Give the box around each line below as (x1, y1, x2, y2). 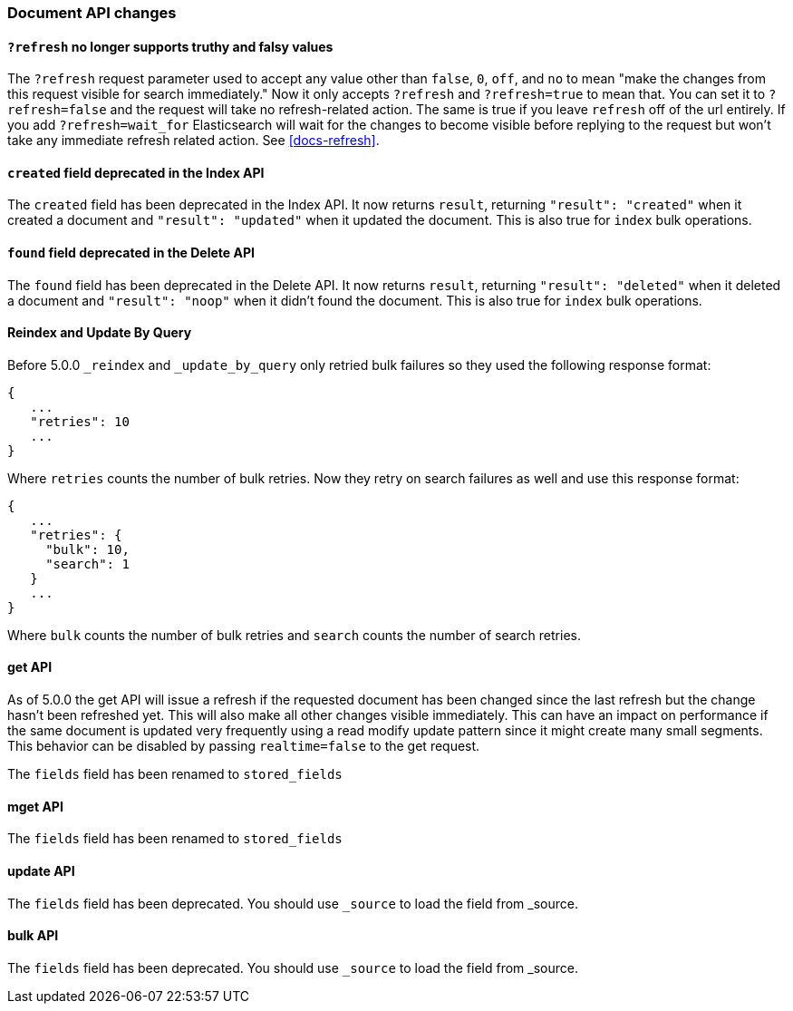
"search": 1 (45, 556, 130, 571)
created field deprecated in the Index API (7, 164, 265, 180)
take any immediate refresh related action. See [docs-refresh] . (7, 132, 380, 149)
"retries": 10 (30, 413, 130, 429)
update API (7, 862, 75, 879)
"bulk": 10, (45, 541, 130, 557)
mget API (7, 798, 63, 814)
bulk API (7, 928, 59, 944)
